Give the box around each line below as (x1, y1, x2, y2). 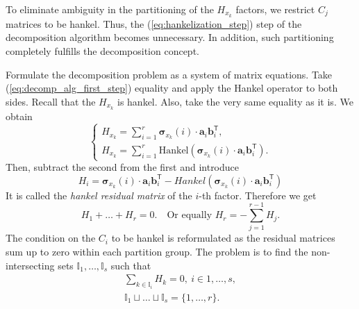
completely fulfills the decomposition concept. (6, 44, 199, 58)
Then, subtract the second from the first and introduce (6, 160, 240, 174)
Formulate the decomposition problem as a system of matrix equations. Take (6, 67, 333, 81)
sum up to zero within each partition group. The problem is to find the (6, 244, 308, 259)
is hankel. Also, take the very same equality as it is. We (117, 94, 353, 108)
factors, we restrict (235, 2, 315, 16)
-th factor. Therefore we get (199, 187, 317, 202)
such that (110, 258, 151, 272)
